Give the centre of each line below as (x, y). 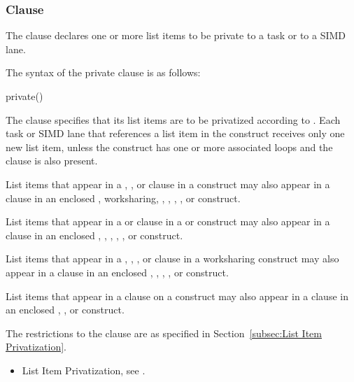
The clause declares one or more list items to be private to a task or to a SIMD (176, 35)
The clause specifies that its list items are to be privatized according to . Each (173, 119)
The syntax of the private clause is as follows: (103, 72)
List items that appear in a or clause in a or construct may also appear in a (168, 221)
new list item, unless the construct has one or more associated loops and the (169, 147)
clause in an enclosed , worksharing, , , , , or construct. (123, 198)
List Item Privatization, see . (84, 370)
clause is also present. (52, 161)
